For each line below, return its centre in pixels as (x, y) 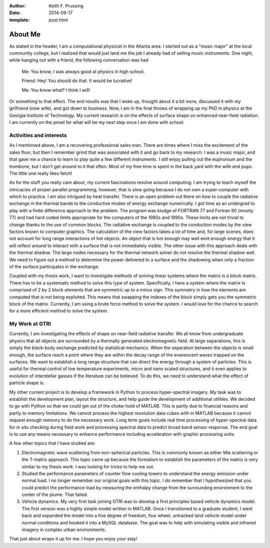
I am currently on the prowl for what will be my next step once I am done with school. (97, 122)
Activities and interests (38, 135)
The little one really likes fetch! (41, 173)
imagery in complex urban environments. (64, 530)
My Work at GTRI (30, 324)
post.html (58, 20)
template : (19, 20)
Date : (15, 13)
